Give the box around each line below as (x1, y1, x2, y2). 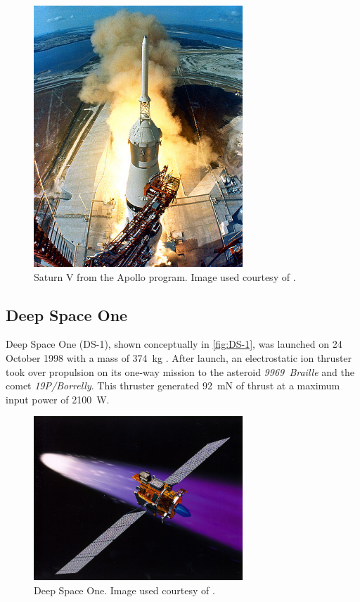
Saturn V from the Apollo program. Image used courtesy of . (34, 269, 296, 284)
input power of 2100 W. (6, 391, 110, 406)
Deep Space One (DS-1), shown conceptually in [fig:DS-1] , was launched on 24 (6, 337, 342, 351)
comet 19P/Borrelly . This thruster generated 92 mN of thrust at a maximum (6, 378, 340, 393)
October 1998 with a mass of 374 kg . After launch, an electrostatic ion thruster (6, 350, 352, 365)
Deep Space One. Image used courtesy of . (34, 582, 215, 597)
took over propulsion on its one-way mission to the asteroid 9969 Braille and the (6, 364, 354, 379)
